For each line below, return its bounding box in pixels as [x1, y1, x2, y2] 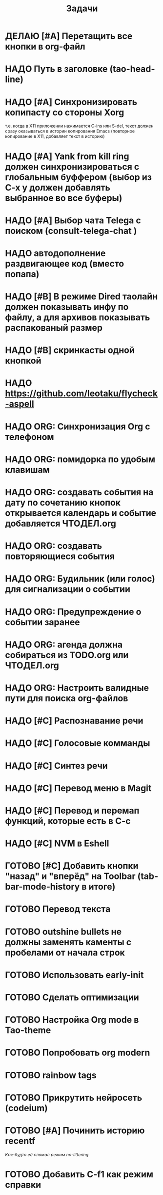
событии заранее [5, 616, 80, 628]
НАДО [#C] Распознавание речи [5, 715, 143, 726]
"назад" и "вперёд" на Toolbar [5, 871, 136, 882]
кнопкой [5, 355, 41, 366]
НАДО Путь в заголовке [5, 63, 108, 75]
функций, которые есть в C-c [5, 815, 131, 826]
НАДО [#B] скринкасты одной [5, 345, 135, 356]
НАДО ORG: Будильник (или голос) [5, 573, 155, 584]
